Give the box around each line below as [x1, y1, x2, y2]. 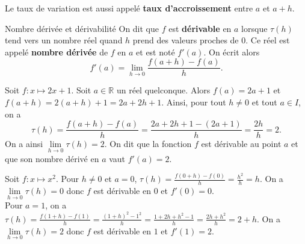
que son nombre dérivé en [5, 152, 99, 164]
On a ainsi [5, 137, 43, 150]
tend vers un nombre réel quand [5, 34, 123, 46]
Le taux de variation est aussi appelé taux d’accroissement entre [5, 2, 253, 14]
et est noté [136, 45, 175, 58]
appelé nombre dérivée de [5, 45, 108, 58]
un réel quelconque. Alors [116, 84, 211, 96]
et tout [251, 96, 277, 108]
